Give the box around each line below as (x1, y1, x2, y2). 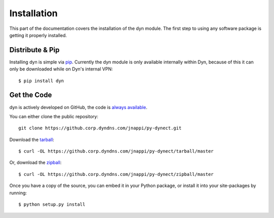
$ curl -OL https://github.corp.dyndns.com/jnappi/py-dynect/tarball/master (18, 149, 214, 154)
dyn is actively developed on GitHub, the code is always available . (9, 104, 148, 110)
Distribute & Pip (9, 46, 60, 54)
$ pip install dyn (18, 78, 64, 84)
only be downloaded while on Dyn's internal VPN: (9, 66, 113, 72)
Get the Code (9, 91, 52, 99)
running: (9, 190, 27, 196)
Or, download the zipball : (9, 160, 62, 166)
